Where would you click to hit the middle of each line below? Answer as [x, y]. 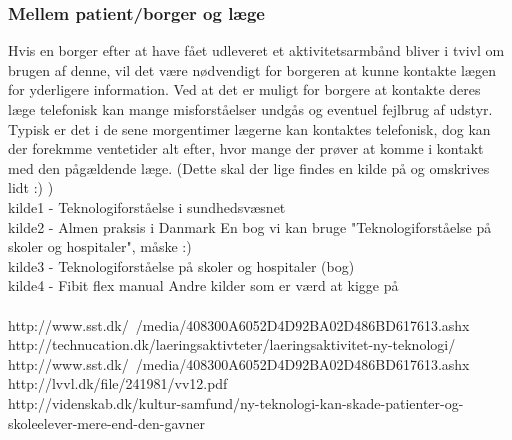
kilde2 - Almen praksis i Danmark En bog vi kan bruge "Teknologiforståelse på [250, 226]
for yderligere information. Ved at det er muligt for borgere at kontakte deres [244, 89]
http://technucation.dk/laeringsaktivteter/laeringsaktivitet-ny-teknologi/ [232, 344]
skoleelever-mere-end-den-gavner [106, 422]
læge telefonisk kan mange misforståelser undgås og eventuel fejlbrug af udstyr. [250, 109]
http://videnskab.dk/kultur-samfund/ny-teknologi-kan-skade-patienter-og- [236, 402]
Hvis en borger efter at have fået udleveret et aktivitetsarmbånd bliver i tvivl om [256, 50]
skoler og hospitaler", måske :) [100, 246]
